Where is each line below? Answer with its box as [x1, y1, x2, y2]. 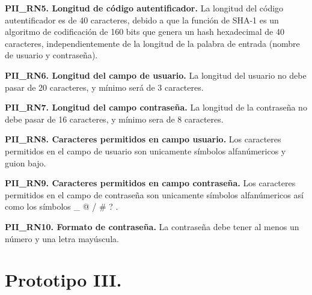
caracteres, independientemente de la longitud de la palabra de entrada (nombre [5, 37, 300, 49]
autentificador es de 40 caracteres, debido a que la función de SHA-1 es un [5, 13, 279, 26]
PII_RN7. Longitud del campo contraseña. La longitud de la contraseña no [5, 101, 307, 114]
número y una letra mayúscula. [5, 232, 119, 245]
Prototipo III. [5, 267, 122, 292]
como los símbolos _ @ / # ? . [5, 200, 118, 213]
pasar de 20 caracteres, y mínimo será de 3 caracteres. [5, 81, 204, 93]
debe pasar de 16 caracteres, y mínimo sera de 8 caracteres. [5, 112, 224, 125]
